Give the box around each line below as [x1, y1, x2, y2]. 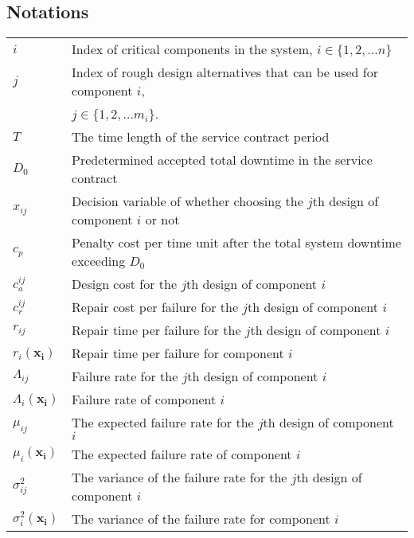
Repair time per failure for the [72, 321, 241, 340]
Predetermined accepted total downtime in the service [72, 150, 373, 170]
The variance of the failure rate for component [72, 509, 330, 528]
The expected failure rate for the [72, 413, 254, 432]
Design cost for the [72, 275, 178, 294]
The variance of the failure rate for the [72, 468, 287, 487]
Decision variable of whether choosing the [72, 192, 303, 211]
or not [145, 210, 180, 229]
